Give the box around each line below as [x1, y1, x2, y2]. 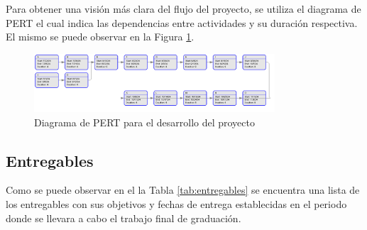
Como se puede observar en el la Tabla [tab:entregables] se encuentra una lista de [6, 182, 360, 197]
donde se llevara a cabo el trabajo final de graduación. [6, 210, 241, 225]
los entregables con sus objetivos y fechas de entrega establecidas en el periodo [6, 196, 347, 211]
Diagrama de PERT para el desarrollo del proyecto [34, 114, 255, 129]
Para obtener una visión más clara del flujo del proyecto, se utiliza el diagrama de [6, 1, 361, 16]
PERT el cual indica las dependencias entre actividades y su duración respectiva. [6, 15, 358, 30]
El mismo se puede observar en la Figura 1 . [6, 29, 195, 44]
